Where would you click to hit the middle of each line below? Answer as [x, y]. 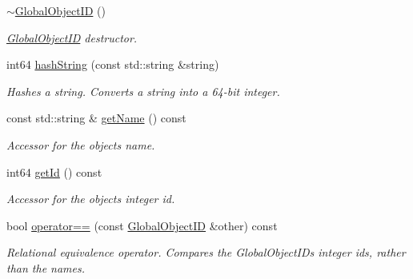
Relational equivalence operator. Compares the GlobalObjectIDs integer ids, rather [206, 252]
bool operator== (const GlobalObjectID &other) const [142, 225]
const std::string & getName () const [96, 118]
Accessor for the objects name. [81, 144]
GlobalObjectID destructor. [72, 37]
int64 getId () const [54, 171]
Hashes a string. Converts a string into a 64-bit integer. [143, 91]
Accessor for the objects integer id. [91, 199]
